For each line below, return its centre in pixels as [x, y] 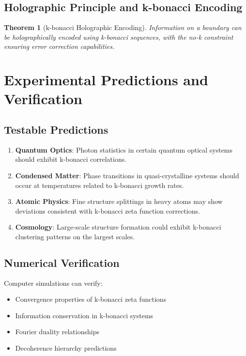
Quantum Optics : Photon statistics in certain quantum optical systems [124, 149]
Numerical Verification [62, 262]
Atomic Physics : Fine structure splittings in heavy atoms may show [119, 201]
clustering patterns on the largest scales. [75, 236]
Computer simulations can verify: [53, 283]
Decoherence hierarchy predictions [66, 348]
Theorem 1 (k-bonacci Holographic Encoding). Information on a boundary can [123, 27]
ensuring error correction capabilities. [59, 46]
